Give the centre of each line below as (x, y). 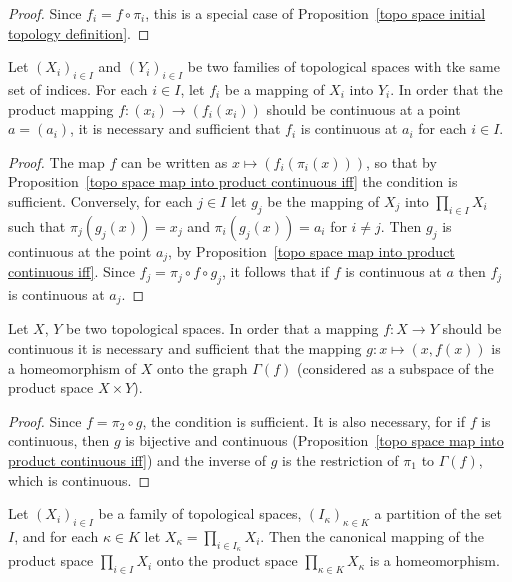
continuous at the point (80, 250)
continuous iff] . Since (71, 271)
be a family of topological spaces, (200, 513)
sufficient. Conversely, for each (100, 200)
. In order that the (446, 88)
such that (37, 225)
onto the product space (227, 560)
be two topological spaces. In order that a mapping (222, 328)
